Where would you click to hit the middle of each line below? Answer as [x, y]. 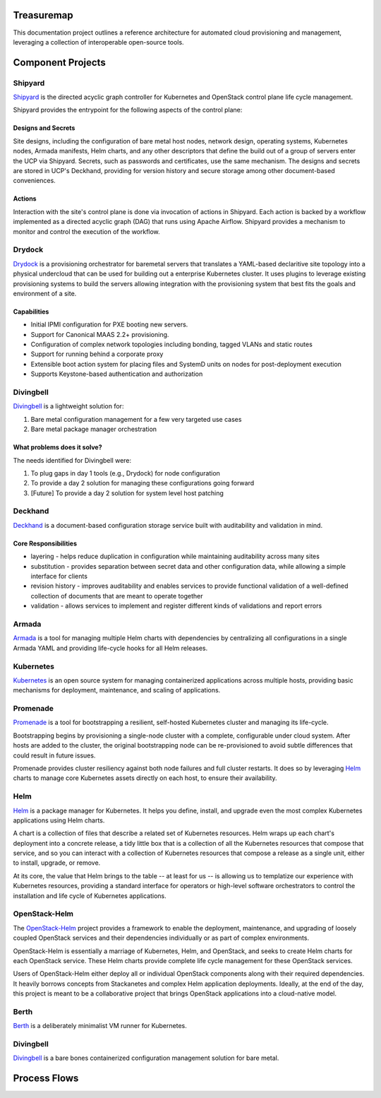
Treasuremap [43, 15]
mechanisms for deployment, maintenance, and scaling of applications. [117, 690]
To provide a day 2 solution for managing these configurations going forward [143, 483]
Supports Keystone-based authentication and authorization [117, 374]
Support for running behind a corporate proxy [97, 354]
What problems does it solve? [58, 447]
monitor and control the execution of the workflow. [86, 231]
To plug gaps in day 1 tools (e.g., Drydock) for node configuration [125, 473]
